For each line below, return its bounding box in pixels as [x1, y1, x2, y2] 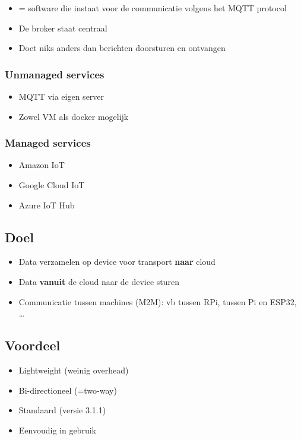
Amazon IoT [18, 159, 65, 171]
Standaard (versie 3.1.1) [18, 404, 106, 416]
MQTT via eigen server [18, 90, 104, 102]
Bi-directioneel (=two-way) [18, 384, 117, 396]
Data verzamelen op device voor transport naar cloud [18, 255, 216, 268]
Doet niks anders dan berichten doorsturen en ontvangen [18, 42, 226, 54]
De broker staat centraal [18, 21, 107, 34]
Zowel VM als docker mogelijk [18, 110, 129, 122]
